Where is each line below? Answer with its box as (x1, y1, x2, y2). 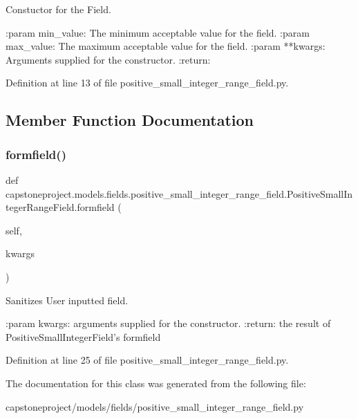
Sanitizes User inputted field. (6, 292, 129, 307)
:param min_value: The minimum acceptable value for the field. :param (6, 25, 310, 39)
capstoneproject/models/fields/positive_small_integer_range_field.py (6, 399, 304, 413)
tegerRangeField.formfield (6, 200, 115, 214)
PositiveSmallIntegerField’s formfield (6, 329, 161, 344)
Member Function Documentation (6, 109, 254, 131)
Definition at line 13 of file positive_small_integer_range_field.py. (6, 75, 289, 90)
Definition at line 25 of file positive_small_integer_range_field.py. (6, 353, 289, 367)
